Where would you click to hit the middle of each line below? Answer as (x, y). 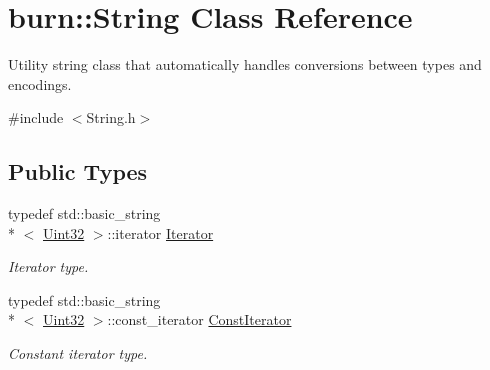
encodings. (40, 83)
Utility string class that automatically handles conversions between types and (245, 64)
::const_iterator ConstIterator (199, 319)
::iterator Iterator (160, 232)
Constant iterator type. (78, 353)
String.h (111, 117)
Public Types (78, 171)
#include (36, 117)
